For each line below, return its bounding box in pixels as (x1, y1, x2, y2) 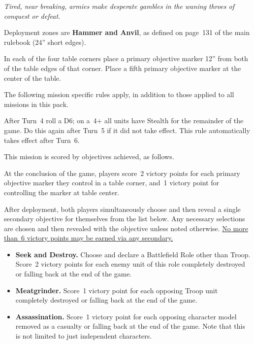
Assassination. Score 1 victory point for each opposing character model (15, 311, 237, 321)
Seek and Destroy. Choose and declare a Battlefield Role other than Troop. (15, 249, 251, 259)
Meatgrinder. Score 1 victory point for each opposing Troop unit (15, 285, 218, 295)
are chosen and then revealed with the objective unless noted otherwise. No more (4, 223, 248, 233)
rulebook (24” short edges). (4, 36, 86, 47)
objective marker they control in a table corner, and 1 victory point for (4, 177, 220, 188)
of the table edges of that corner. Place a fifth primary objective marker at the (4, 63, 241, 73)
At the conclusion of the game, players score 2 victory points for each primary (4, 168, 241, 178)
